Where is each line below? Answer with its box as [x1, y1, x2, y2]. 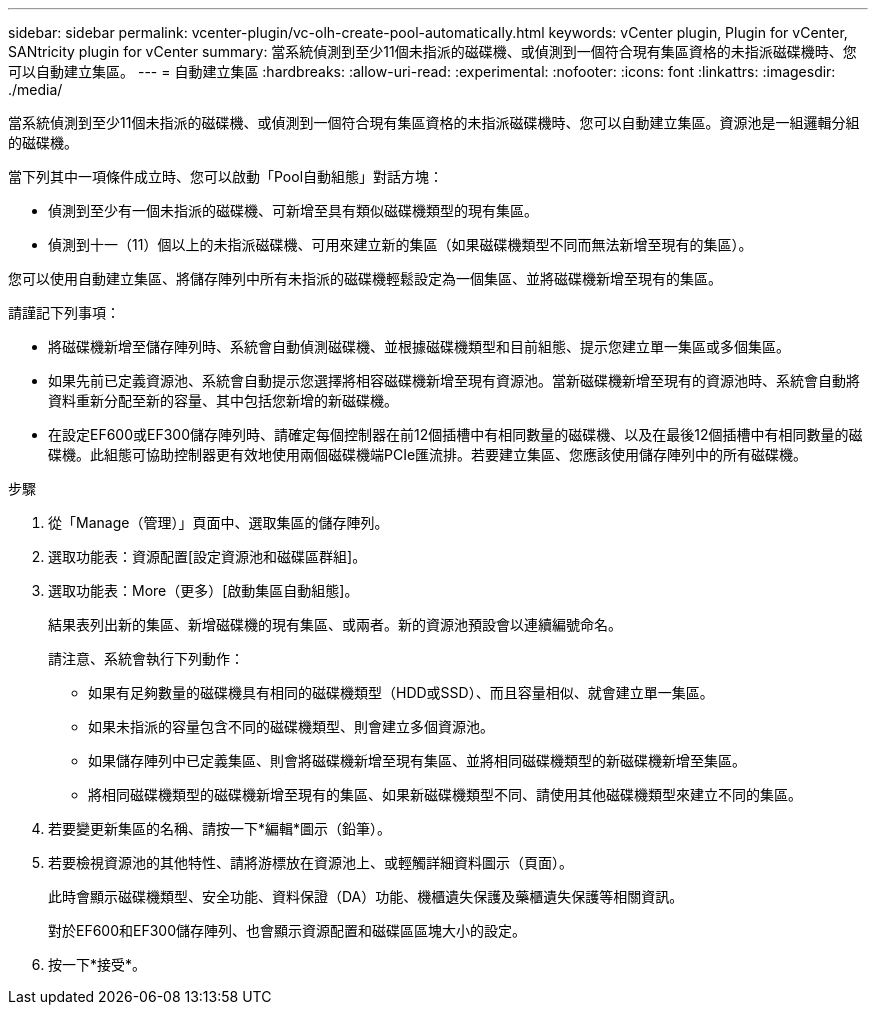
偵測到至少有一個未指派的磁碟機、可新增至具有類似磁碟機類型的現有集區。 [48, 202, 538, 219]
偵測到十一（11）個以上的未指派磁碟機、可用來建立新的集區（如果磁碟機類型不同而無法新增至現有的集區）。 [48, 236, 753, 253]
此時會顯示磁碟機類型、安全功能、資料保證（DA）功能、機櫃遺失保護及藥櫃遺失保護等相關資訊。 [48, 888, 684, 905]
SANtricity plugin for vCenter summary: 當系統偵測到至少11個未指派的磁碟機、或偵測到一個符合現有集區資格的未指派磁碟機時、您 [8, 43, 857, 60]
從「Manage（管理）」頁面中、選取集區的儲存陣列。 [48, 514, 389, 531]
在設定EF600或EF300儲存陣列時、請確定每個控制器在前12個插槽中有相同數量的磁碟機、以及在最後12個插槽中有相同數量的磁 [48, 426, 863, 443]
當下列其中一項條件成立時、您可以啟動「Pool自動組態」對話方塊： [8, 168, 444, 185]
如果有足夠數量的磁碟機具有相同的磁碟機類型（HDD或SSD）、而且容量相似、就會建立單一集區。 [88, 684, 714, 701]
